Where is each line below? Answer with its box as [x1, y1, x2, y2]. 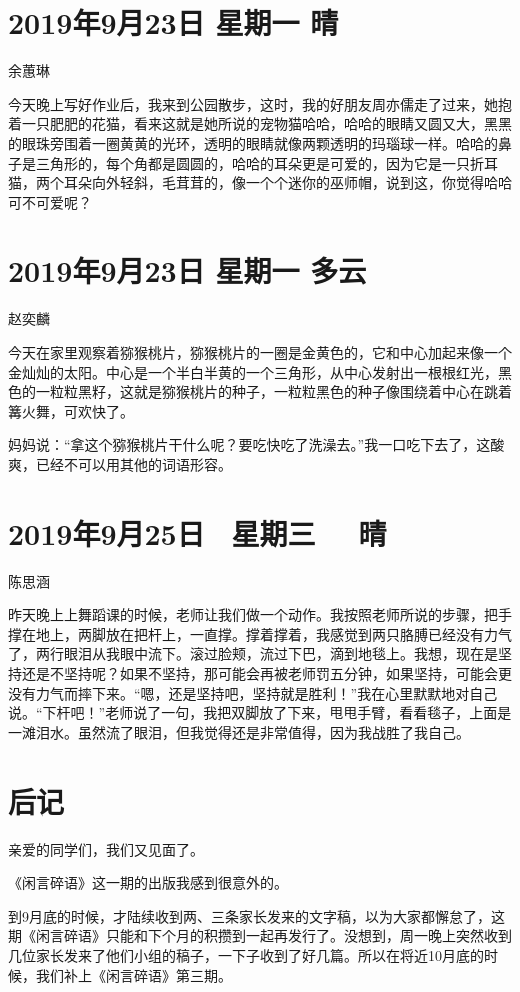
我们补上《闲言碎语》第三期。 [35, 964, 232, 985]
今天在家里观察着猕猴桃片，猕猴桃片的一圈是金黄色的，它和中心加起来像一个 [8, 342, 512, 362]
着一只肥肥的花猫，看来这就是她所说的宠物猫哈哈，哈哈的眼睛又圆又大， [8, 113, 484, 134]
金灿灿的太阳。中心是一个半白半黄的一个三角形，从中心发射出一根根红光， [8, 361, 498, 382]
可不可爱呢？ [8, 191, 92, 212]
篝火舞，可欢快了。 [8, 400, 134, 421]
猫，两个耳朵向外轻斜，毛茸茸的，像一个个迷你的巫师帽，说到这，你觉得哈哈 [8, 172, 512, 193]
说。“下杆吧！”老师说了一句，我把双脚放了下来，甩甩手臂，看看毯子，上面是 [8, 702, 512, 723]
